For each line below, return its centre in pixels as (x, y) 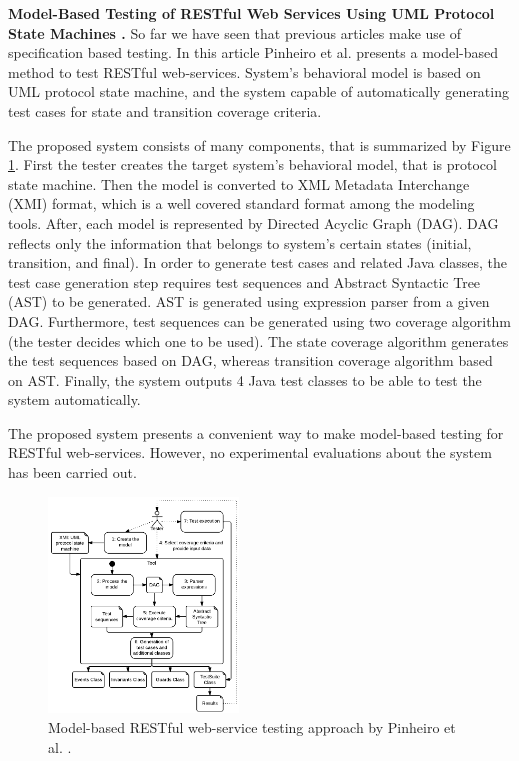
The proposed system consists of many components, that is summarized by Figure (259, 144)
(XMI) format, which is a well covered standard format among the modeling (241, 203)
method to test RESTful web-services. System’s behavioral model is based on (244, 71)
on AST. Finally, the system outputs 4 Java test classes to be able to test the (245, 379)
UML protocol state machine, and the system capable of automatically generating (258, 91)
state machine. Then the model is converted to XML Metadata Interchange (239, 183)
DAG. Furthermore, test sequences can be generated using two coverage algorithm (260, 320)
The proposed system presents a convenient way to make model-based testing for (256, 432)
